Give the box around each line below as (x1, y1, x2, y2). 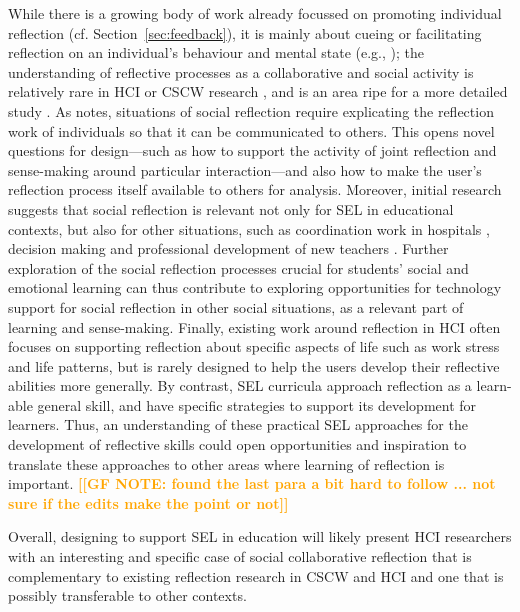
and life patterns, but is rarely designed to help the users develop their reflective (8, 355, 500, 376)
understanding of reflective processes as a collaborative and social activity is (8, 61, 474, 82)
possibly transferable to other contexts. (8, 585, 247, 606)
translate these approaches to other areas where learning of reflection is (8, 453, 445, 474)
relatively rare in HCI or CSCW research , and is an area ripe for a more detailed (8, 81, 508, 102)
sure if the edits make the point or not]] (8, 492, 289, 513)
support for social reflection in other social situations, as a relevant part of (8, 296, 464, 317)
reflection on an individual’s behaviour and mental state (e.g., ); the (8, 42, 425, 63)
